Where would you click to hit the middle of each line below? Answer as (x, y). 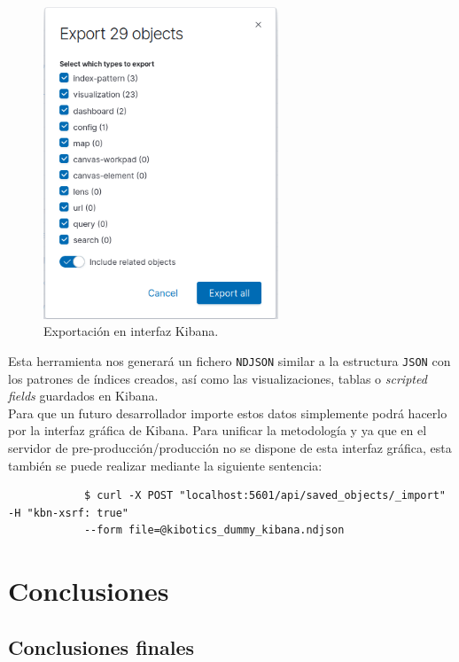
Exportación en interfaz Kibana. (131, 331)
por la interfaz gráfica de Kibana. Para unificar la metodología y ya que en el (218, 430)
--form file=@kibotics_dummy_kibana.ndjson (214, 530)
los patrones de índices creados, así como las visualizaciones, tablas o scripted (218, 378)
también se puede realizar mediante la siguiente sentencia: (165, 465)
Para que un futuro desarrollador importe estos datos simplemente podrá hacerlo (228, 413)
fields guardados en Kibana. (83, 396)
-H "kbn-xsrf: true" (69, 513)
